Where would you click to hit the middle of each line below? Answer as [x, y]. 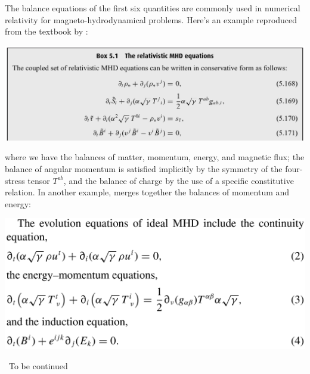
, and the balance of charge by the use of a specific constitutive [179, 180]
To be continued [38, 365]
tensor [39, 180]
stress [15, 180]
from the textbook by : [46, 31]
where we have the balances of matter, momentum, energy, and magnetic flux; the [155, 157]
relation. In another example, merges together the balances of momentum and [147, 192]
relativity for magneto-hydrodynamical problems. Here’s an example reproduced [151, 19]
